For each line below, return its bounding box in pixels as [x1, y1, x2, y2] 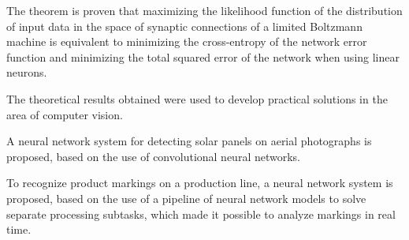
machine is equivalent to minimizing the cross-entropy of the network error [6, 33, 367, 50]
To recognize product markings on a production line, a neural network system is [6, 174, 393, 191]
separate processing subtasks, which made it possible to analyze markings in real [6, 205, 396, 222]
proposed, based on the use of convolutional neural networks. [6, 148, 301, 164]
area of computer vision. [6, 106, 123, 122]
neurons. [6, 64, 47, 81]
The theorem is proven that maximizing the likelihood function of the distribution [6, 2, 403, 18]
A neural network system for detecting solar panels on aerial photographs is [6, 133, 372, 149]
